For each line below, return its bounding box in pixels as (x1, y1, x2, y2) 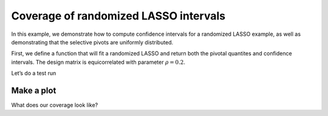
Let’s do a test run (11, 70, 56, 77)
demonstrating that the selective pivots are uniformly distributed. (11, 38, 174, 46)
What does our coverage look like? (11, 101, 98, 109)
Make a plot (11, 85, 56, 95)
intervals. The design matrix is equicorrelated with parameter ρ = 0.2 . (11, 58, 185, 66)
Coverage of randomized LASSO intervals (11, 9, 226, 22)
